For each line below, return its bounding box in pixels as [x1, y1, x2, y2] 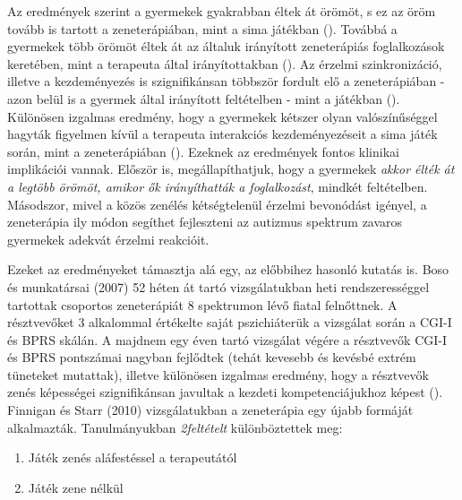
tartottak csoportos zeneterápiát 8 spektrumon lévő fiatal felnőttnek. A [7, 295, 398, 314]
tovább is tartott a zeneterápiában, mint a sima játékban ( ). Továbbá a [7, 19, 398, 38]
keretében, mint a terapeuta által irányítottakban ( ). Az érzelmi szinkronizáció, [7, 54, 442, 73]
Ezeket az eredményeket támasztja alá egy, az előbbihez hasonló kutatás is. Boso [7, 260, 449, 279]
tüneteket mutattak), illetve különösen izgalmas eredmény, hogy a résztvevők [7, 365, 429, 384]
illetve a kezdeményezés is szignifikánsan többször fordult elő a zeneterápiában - [7, 72, 445, 91]
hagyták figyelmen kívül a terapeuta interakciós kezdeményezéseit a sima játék [7, 125, 438, 143]
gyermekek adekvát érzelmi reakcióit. [7, 229, 210, 248]
